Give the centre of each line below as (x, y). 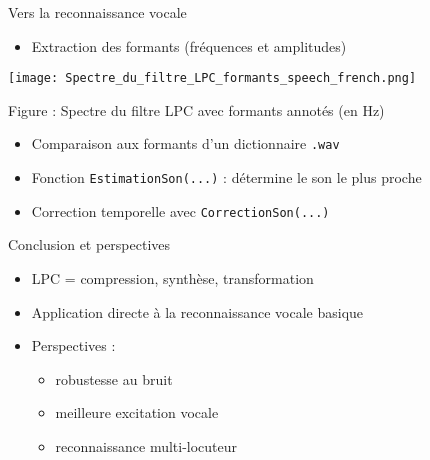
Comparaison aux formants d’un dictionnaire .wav (185, 143)
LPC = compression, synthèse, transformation (172, 278)
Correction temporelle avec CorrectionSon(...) (180, 210)
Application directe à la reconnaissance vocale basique (197, 311)
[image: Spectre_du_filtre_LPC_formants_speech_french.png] (212, 78)
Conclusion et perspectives (89, 244)
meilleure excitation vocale (137, 412)
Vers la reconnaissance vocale (97, 12)
